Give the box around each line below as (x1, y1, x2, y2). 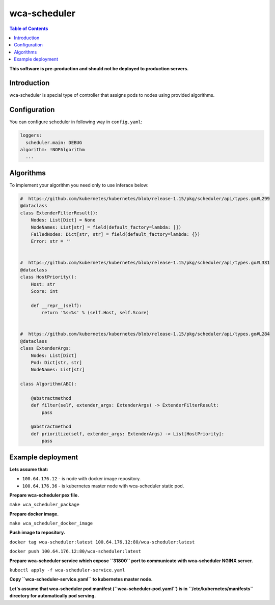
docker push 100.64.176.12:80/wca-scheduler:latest (9, 548, 142, 555)
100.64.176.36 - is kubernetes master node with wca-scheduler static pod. (22, 483, 184, 489)
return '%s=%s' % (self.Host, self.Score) (41, 310, 150, 316)
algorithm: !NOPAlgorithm (20, 147, 85, 153)
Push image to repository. (9, 530, 66, 536)
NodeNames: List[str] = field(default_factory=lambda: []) (31, 224, 182, 230)
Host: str (31, 281, 56, 287)
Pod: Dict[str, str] (31, 360, 82, 365)
